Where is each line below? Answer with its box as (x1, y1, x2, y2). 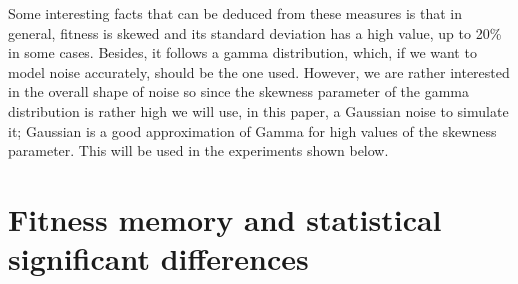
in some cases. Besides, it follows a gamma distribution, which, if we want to (8, 42, 477, 63)
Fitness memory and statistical (8, 198, 442, 239)
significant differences (8, 238, 309, 279)
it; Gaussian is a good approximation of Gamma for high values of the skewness (8, 120, 497, 141)
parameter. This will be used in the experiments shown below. (8, 140, 389, 161)
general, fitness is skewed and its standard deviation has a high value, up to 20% (8, 22, 502, 43)
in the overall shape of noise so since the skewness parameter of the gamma (8, 81, 470, 102)
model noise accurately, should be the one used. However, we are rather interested (8, 61, 510, 82)
